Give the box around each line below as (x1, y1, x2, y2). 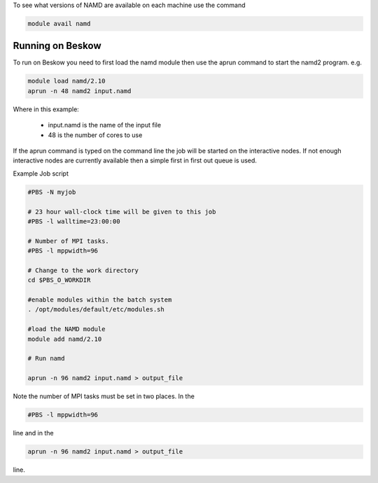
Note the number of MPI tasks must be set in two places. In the (13, 392, 195, 400)
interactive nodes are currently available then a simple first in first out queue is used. (13, 156, 257, 164)
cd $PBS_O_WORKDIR (27, 276, 91, 284)
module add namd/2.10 (27, 335, 102, 343)
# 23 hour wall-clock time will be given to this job (27, 207, 216, 216)
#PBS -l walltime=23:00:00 (27, 217, 120, 225)
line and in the (13, 429, 54, 437)
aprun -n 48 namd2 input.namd (27, 87, 132, 94)
